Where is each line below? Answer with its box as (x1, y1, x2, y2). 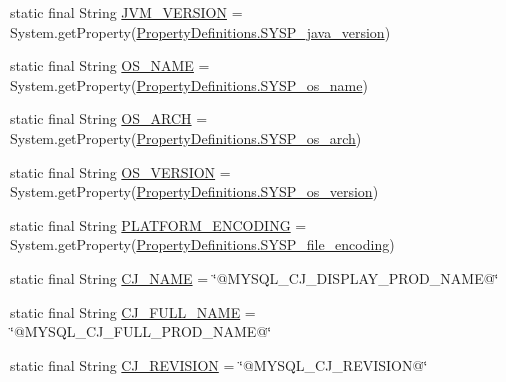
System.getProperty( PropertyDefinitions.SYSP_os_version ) (10, 181, 379, 202)
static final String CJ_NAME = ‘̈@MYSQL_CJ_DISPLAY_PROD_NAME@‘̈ (10, 267, 499, 288)
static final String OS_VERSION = (10, 161, 231, 182)
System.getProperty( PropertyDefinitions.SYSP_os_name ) (10, 74, 368, 95)
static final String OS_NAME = (10, 55, 210, 76)
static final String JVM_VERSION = (10, 2, 243, 22)
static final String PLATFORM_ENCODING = (10, 214, 307, 235)
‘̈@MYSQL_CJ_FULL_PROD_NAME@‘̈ (10, 321, 272, 342)
